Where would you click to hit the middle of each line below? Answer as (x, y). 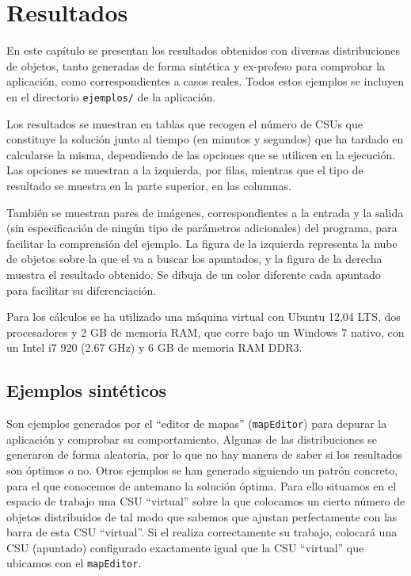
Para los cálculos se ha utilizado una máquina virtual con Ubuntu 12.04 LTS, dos (204, 317)
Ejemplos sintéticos (87, 390)
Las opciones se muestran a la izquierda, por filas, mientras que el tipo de (185, 170)
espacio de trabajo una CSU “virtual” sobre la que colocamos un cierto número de (206, 501)
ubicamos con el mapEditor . (74, 563)
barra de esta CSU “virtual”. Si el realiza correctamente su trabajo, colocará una (202, 532)
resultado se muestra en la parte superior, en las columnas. (149, 185)
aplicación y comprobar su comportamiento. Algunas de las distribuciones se (192, 439)
